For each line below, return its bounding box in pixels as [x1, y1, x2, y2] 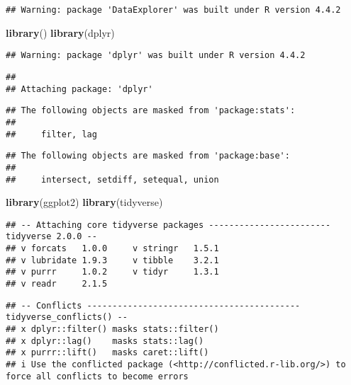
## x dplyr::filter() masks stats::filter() [6, 324, 219, 334]
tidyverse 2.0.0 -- [6, 231, 97, 242]
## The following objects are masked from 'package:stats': [6, 105, 296, 116]
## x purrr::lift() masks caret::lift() [6, 347, 209, 358]
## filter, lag [6, 129, 97, 139]
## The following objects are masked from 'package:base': [6, 151, 290, 161]
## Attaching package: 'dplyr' [6, 84, 153, 94]
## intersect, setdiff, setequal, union [6, 174, 219, 185]
